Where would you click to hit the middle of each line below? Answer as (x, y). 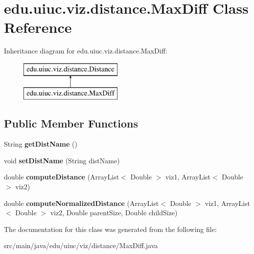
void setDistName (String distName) (62, 160)
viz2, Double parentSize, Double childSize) (114, 213)
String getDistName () (41, 144)
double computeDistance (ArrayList (62, 177)
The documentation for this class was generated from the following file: (110, 229)
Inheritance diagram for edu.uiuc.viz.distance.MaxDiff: (86, 51)
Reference (38, 27)
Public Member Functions (71, 123)
